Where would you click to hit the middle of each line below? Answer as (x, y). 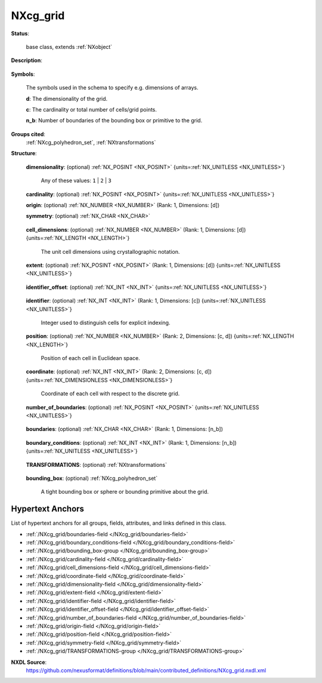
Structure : (24, 153)
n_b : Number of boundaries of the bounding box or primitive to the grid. (114, 121)
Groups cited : (28, 134)
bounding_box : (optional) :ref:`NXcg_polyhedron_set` (92, 478)
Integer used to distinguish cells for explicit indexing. (106, 322)
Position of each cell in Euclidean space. (90, 358)
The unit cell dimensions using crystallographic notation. (110, 251)
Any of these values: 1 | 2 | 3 (76, 181)
